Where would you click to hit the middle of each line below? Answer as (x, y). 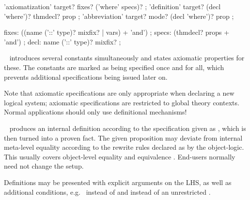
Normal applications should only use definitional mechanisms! (95, 112)
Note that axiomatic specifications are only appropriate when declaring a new (119, 93)
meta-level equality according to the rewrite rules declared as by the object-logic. (124, 147)
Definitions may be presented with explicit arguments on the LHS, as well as (118, 182)
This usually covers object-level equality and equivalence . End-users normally (120, 156)
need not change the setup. (44, 166)
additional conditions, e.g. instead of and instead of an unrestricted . (107, 192)
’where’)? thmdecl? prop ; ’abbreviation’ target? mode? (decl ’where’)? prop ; (119, 16)
